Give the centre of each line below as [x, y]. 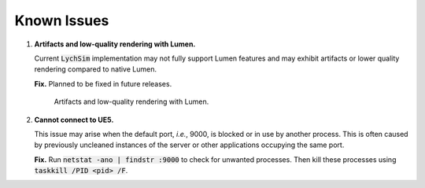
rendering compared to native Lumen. [96, 69]
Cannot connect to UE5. [74, 120]
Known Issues [62, 20]
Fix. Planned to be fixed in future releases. [103, 83]
